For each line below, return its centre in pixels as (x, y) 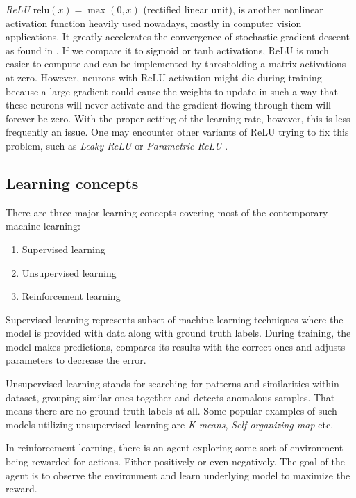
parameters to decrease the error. (76, 360)
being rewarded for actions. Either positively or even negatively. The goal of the (176, 461)
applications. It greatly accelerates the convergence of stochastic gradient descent (178, 37)
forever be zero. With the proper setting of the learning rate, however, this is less (178, 118)
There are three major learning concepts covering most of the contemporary (167, 212)
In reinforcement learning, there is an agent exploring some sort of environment (175, 448)
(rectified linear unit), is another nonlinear (233, 9)
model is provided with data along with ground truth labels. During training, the (178, 333)
